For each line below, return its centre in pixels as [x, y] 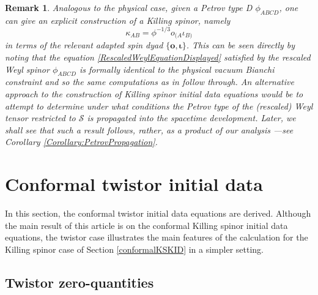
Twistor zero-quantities [79, 282]
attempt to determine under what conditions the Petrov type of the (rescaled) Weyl [159, 106]
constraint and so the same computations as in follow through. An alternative [150, 82]
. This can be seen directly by [241, 45]
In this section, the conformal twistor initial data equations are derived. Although [158, 213]
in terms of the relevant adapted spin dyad [84, 45]
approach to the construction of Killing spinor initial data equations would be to [154, 93]
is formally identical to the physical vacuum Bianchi [177, 69]
